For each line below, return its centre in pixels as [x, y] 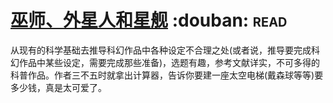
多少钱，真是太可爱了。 [58, 87]
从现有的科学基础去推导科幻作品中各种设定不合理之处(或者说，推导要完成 [161, 50]
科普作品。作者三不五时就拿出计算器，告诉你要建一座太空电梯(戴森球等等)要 [167, 75]
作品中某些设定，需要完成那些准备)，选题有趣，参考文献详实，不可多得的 [169, 62]
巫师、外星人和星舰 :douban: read [149, 20]
